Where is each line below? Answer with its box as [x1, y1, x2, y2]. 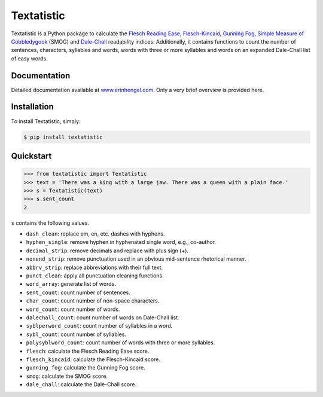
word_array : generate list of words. [26, 280, 116, 288]
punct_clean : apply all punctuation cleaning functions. [26, 272, 164, 279]
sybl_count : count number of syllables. [26, 331, 127, 338]
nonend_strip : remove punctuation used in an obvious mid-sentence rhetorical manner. [26, 255, 246, 262]
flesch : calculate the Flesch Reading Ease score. [26, 347, 150, 355]
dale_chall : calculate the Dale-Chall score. [26, 381, 137, 388]
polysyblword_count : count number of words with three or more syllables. [26, 339, 215, 346]
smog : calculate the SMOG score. [26, 372, 108, 380]
